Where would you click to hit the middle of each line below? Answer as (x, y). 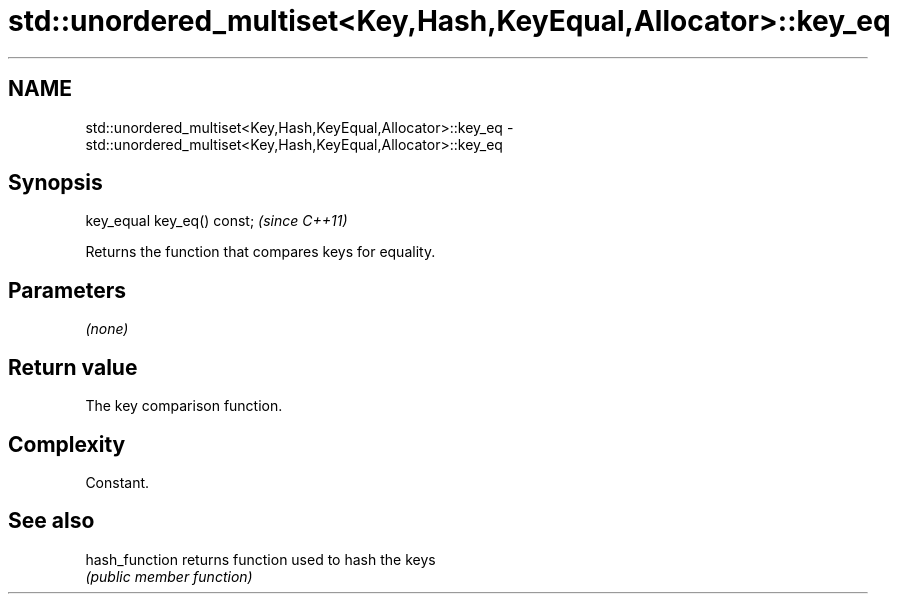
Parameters (67, 290)
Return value (73, 367)
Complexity (67, 444)
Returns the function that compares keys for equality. (260, 252)
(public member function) (169, 576)
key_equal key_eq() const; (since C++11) (216, 221)
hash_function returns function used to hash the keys (260, 559)
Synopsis (55, 183)
